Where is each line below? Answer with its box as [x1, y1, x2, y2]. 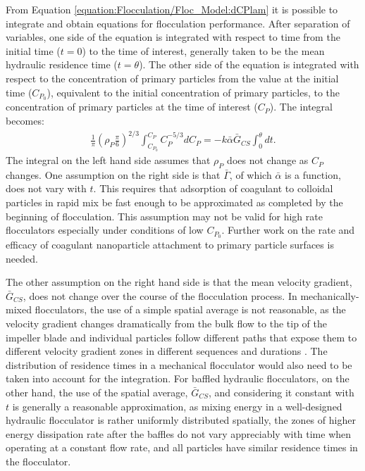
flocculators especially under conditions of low [6, 222, 204, 237]
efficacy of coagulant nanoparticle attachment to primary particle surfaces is [6, 237, 334, 252]
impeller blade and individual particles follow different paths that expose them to [6, 329, 357, 344]
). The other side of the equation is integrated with [139, 57, 359, 72]
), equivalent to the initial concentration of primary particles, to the [47, 84, 340, 99]
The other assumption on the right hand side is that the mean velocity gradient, [6, 275, 352, 289]
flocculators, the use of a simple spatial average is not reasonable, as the [35, 302, 346, 317]
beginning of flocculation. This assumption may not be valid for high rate [6, 208, 323, 223]
